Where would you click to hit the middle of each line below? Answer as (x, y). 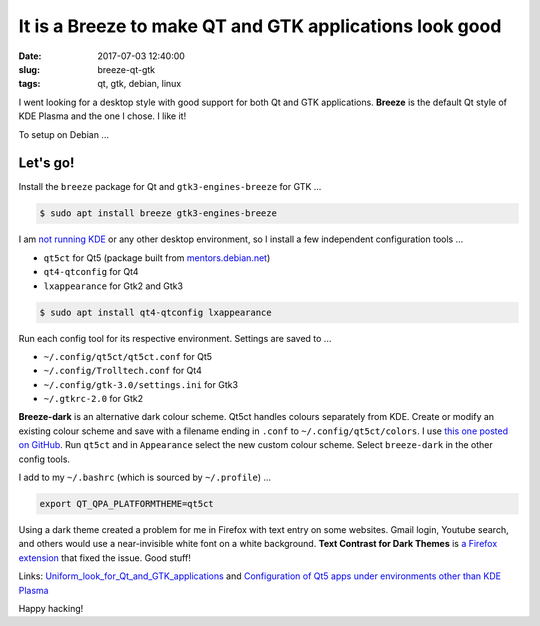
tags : (29, 84)
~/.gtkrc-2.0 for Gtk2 (93, 399)
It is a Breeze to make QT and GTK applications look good (260, 26)
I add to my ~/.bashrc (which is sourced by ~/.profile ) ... (145, 477)
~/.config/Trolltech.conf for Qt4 (122, 371)
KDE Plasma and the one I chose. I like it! (102, 116)
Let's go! (46, 163)
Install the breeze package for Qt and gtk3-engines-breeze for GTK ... (170, 187)
